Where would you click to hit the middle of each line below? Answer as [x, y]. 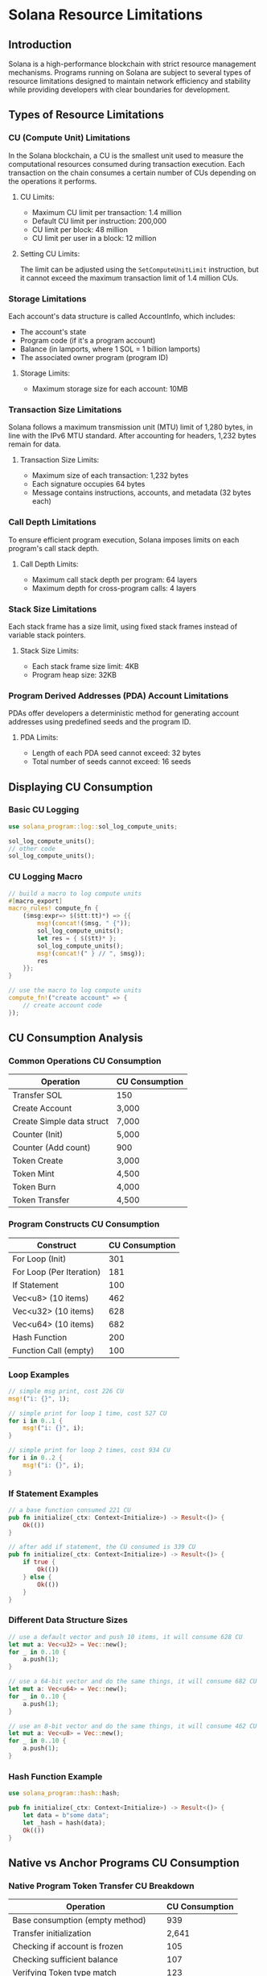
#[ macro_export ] [35, 901]
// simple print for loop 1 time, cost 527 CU [88, 1413]
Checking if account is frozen [68, 1946]
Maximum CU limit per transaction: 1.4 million [107, 212]
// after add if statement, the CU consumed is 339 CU [102, 1547]
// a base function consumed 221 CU [70, 1510]
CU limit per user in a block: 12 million [94, 238]
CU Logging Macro [45, 877]
